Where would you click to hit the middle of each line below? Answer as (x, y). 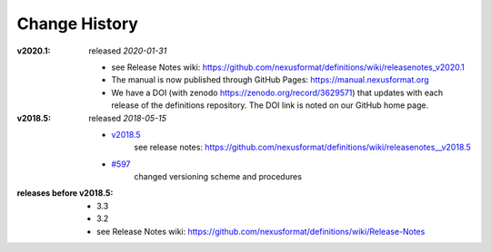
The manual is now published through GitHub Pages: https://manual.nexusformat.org (270, 80)
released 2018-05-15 (128, 118)
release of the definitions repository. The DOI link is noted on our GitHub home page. (270, 105)
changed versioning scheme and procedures (218, 177)
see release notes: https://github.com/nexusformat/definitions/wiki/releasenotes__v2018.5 (303, 147)
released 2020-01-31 (128, 51)
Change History (77, 24)
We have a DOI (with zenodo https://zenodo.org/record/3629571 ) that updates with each (277, 92)
